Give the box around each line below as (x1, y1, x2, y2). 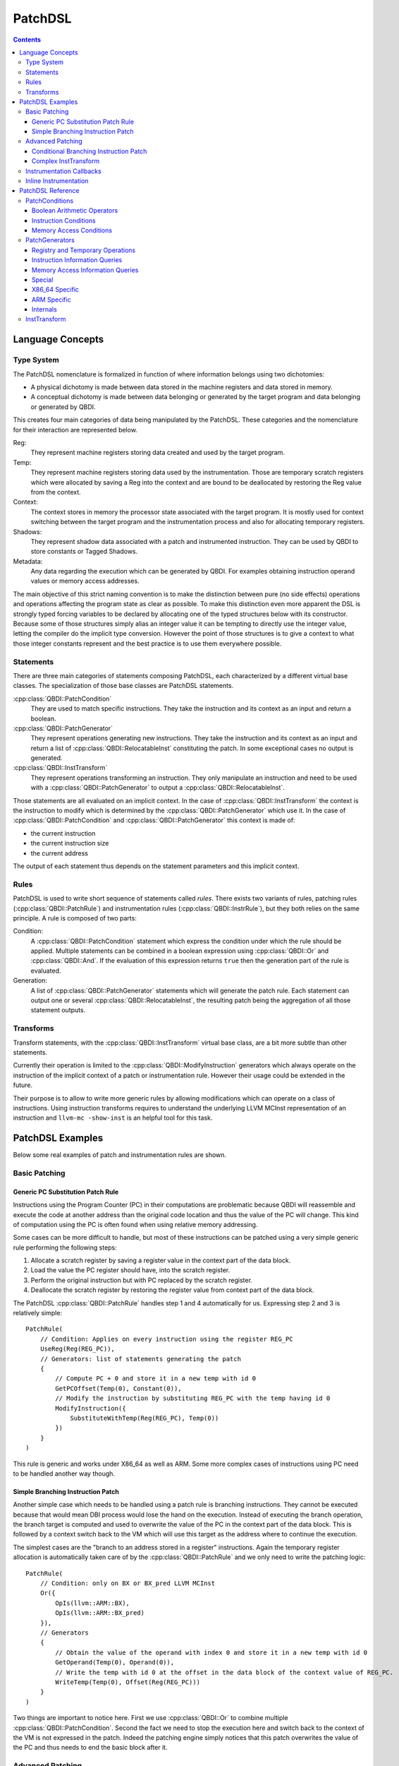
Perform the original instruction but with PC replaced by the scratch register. (30, 1276, 253, 1284)
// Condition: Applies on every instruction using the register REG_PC (39, 1335, 293, 1343)
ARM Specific (32, 295, 71, 304)
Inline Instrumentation (25, 177, 89, 185)
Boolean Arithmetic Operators (32, 206, 118, 215)
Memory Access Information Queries (32, 266, 139, 274)
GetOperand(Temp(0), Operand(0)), (55, 1659, 175, 1666)
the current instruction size (30, 839, 109, 848)
